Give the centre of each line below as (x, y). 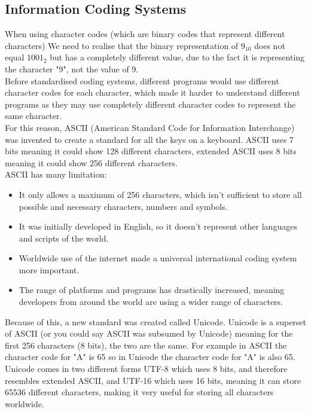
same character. (33, 116)
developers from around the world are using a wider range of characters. (151, 302)
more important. (49, 269)
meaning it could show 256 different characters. (91, 162)
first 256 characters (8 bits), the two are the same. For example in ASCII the (146, 345)
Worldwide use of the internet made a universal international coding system (158, 258)
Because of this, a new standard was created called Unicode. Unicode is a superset (156, 321)
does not (270, 45)
